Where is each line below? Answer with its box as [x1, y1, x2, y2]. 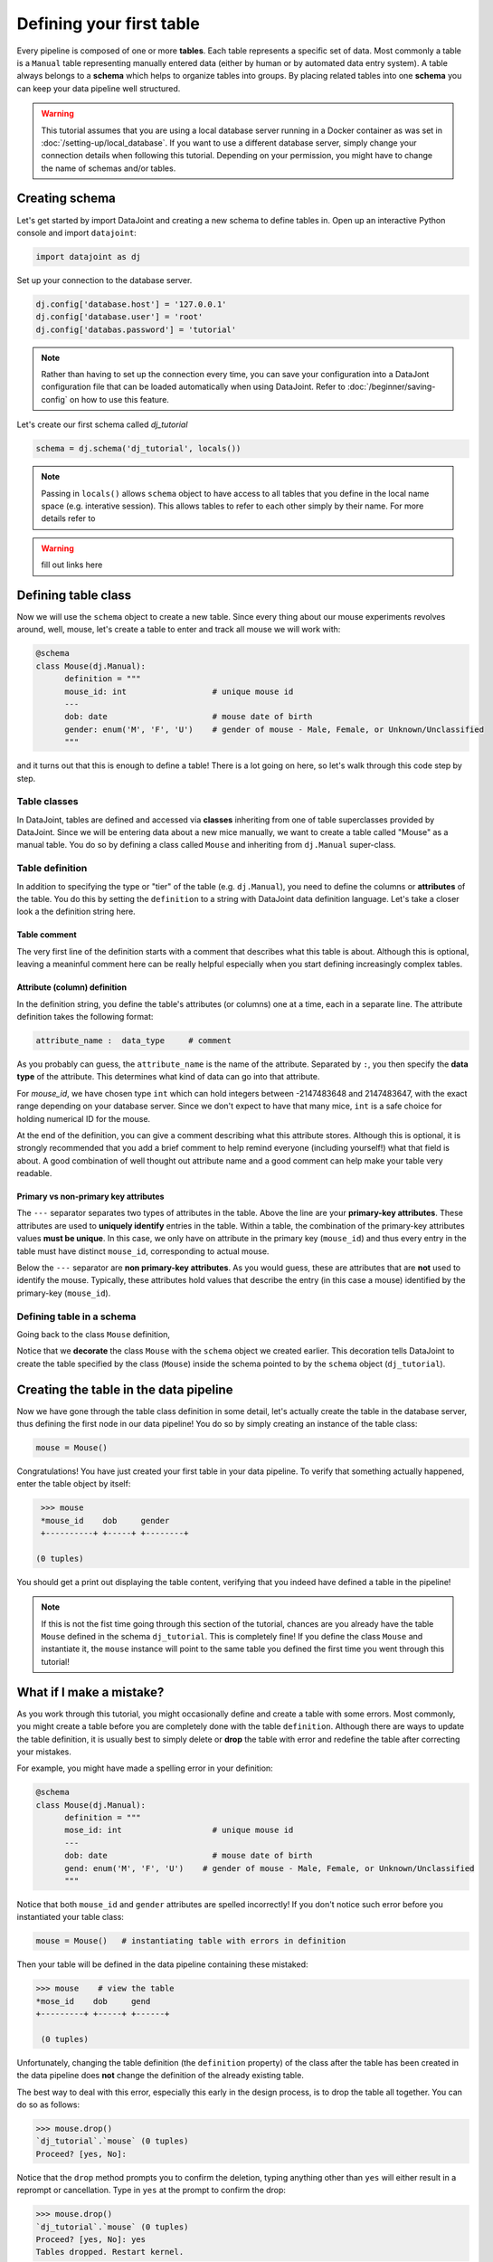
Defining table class [16, 587, 132, 603]
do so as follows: [16, 2099, 81, 2110]
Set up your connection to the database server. [16, 274, 193, 285]
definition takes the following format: [16, 1011, 154, 1022]
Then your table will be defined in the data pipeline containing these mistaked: [16, 1959, 308, 1970]
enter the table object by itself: [16, 1478, 131, 1489]
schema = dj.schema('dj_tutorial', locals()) [35, 443, 242, 454]
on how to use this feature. [69, 394, 169, 404]
